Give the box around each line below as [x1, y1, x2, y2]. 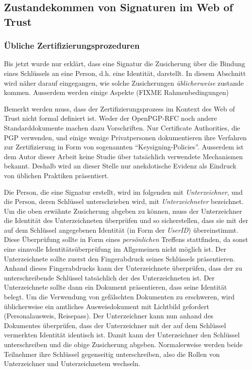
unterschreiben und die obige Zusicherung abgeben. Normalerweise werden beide [4, 339, 243, 350]
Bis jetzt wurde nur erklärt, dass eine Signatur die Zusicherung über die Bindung [4, 58, 245, 69]
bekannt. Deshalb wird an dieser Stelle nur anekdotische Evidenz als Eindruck [4, 161, 236, 171]
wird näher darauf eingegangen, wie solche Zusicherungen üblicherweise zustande [4, 77, 244, 88]
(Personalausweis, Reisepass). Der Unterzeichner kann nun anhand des [4, 311, 214, 321]
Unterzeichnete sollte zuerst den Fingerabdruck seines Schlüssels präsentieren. [4, 253, 235, 263]
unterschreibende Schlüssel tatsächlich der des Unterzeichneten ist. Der [4, 272, 215, 282]
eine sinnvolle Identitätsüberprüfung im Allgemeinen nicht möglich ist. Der [4, 244, 226, 254]
